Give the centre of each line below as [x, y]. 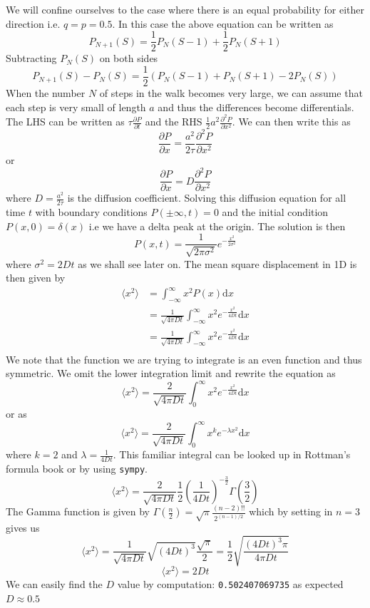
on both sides [129, 58]
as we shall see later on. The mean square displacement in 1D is [217, 263]
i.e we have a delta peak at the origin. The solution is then [217, 226]
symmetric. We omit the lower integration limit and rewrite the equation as [171, 373]
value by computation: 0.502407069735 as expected [230, 584]
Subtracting [31, 58]
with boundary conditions [91, 212]
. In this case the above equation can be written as [223, 23]
